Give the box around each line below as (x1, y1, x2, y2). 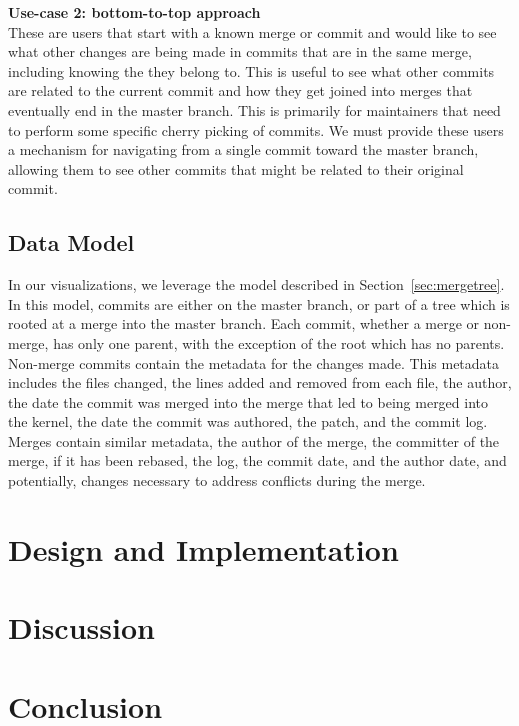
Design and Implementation (8, 528, 399, 569)
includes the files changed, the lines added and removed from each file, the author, (8, 372, 512, 393)
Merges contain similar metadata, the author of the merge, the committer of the (8, 430, 500, 451)
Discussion (8, 607, 155, 648)
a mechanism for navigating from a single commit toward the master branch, (8, 139, 479, 160)
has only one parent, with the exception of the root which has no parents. (53, 332, 505, 353)
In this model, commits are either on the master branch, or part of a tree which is (8, 293, 510, 314)
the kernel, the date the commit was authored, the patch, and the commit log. (8, 411, 488, 432)
